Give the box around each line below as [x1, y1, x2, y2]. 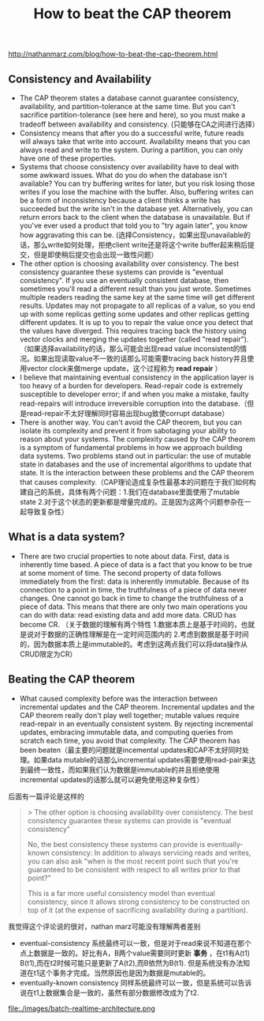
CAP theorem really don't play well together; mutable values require [19, 710, 240, 720]
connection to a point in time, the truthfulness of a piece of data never [19, 584, 247, 594]
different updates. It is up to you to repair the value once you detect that [19, 318, 254, 327]
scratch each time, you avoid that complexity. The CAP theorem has [19, 735, 240, 745]
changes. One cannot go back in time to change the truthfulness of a [19, 593, 244, 603]
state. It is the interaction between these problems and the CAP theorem [19, 468, 255, 477]
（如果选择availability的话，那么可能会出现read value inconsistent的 [19, 344, 240, 353]
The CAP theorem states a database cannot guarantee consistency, [19, 93, 240, 103]
